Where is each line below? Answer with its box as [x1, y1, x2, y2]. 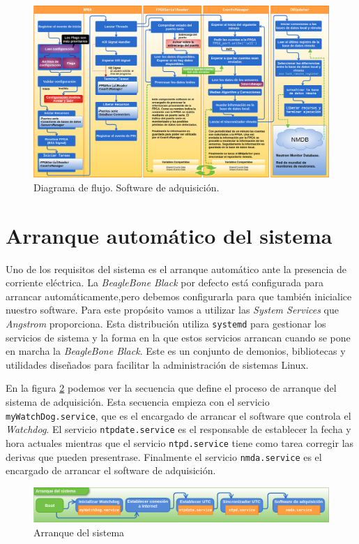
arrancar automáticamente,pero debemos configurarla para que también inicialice [6, 288, 352, 303]
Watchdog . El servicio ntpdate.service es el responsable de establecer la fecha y [6, 422, 351, 436]
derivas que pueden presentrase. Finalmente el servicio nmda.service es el [6, 449, 322, 464]
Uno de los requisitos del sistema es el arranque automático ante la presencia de [6, 261, 347, 276]
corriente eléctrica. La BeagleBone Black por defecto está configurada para [6, 275, 324, 290]
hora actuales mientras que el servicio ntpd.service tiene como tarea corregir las [6, 435, 354, 450]
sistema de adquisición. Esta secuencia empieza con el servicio [6, 395, 270, 409]
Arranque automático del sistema [6, 221, 333, 249]
